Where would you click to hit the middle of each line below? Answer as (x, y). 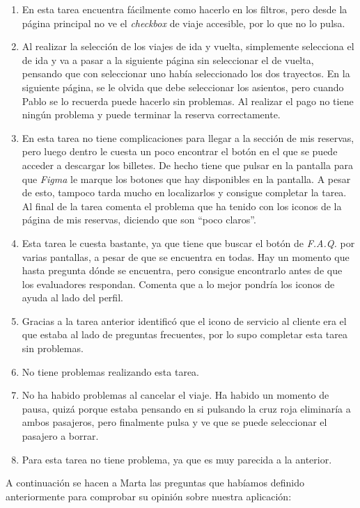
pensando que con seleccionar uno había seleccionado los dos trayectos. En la (186, 73)
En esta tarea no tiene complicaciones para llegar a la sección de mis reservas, (188, 137)
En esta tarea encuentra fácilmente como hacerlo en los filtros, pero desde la (185, 9)
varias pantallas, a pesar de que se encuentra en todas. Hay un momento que (186, 256)
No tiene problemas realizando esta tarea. (110, 371)
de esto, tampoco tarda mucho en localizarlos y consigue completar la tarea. (184, 192)
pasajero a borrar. (60, 436)
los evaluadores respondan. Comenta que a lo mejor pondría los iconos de (178, 284)
